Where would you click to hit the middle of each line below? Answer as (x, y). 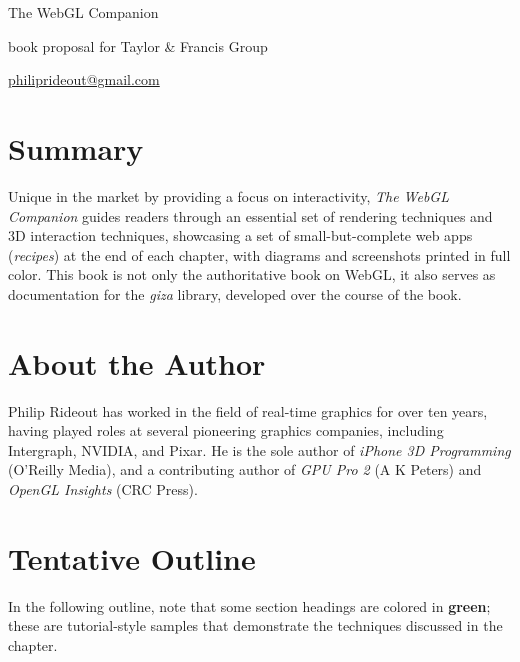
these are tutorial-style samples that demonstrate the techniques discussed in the (255, 625)
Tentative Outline (132, 557)
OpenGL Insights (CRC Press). (103, 488)
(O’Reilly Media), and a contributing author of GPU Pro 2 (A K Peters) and (245, 469)
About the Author (137, 362)
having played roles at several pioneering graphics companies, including (226, 430)
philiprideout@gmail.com (84, 79)
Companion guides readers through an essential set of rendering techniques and (250, 215)
